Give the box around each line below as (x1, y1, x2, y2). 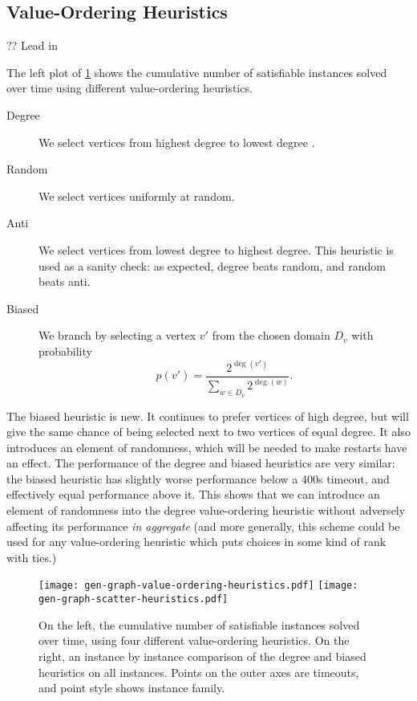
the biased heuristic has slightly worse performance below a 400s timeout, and (6, 470, 390, 487)
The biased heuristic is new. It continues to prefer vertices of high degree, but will (6, 407, 409, 424)
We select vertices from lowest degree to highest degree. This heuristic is (38, 241, 394, 258)
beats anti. (38, 273, 91, 290)
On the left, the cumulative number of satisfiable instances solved (38, 616, 360, 633)
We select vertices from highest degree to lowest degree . (38, 133, 315, 150)
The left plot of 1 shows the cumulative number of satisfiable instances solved (6, 63, 387, 80)
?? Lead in (6, 37, 58, 54)
